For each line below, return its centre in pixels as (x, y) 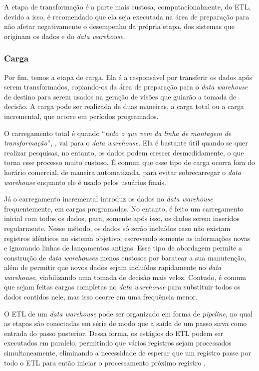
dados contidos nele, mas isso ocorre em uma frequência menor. (101, 297)
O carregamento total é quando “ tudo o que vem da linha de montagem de (118, 133)
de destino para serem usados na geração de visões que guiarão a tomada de (120, 96)
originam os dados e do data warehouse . (65, 36)
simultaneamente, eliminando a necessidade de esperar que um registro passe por (128, 353)
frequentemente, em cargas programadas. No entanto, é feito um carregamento (124, 208)
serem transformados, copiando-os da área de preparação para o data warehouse (126, 87)
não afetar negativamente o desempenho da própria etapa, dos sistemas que (120, 26)
